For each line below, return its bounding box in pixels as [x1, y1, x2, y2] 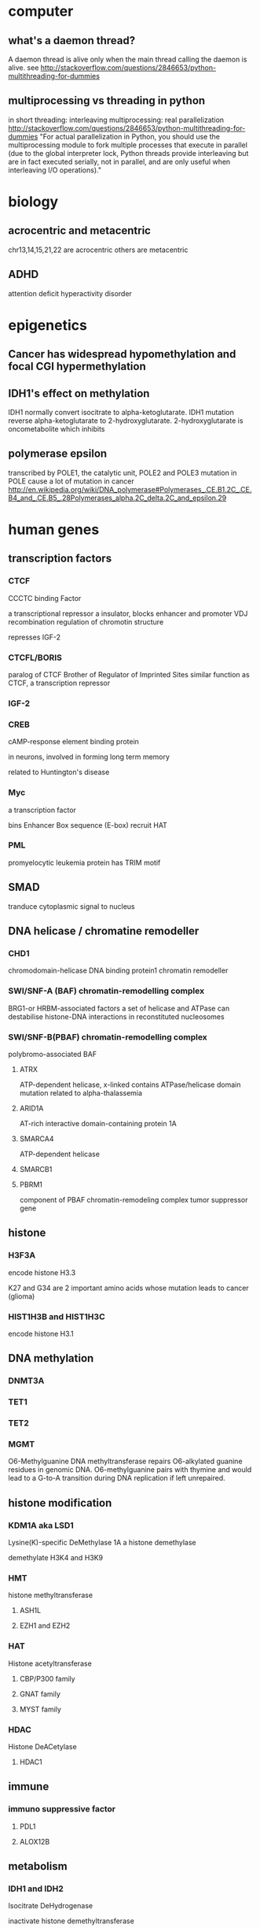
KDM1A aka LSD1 [8, 1519, 75, 1530]
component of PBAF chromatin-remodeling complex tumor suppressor [19, 1195, 249, 1204]
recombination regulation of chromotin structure [8, 617, 164, 626]
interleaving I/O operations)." [8, 165, 102, 175]
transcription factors [8, 552, 112, 565]
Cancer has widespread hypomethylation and [8, 347, 236, 361]
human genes [8, 521, 100, 539]
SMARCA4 [19, 1133, 54, 1144]
